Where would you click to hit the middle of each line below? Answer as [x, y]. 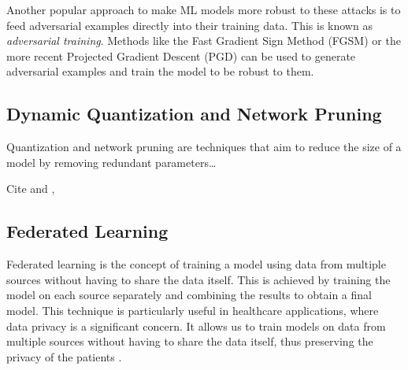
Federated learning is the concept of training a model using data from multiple [196, 264]
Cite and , [31, 189]
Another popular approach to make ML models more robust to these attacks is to [204, 9]
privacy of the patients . [64, 356]
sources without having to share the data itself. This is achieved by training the [198, 279]
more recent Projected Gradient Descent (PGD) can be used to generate [181, 55]
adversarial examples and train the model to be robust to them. [160, 71]
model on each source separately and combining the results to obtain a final [189, 295]
